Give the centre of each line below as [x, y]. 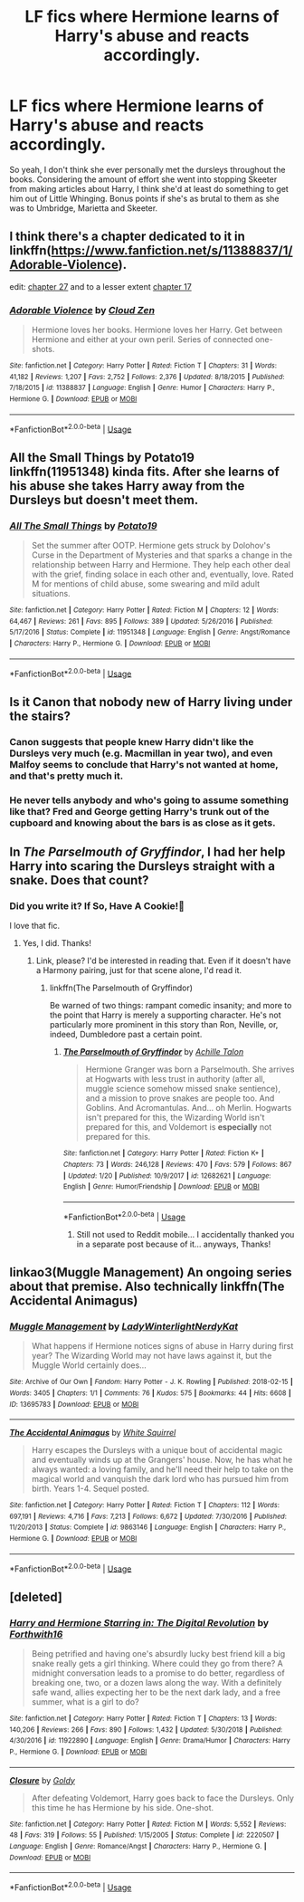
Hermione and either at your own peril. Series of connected [142, 339]
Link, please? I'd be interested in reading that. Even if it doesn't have [163, 961]
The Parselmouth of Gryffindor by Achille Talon [153, 1052]
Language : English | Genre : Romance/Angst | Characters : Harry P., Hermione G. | [138, 1847]
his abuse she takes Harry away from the [127, 486]
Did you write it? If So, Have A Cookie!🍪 [97, 905]
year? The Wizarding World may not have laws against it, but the [152, 1356]
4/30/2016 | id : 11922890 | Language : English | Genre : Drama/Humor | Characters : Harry [150, 1741]
